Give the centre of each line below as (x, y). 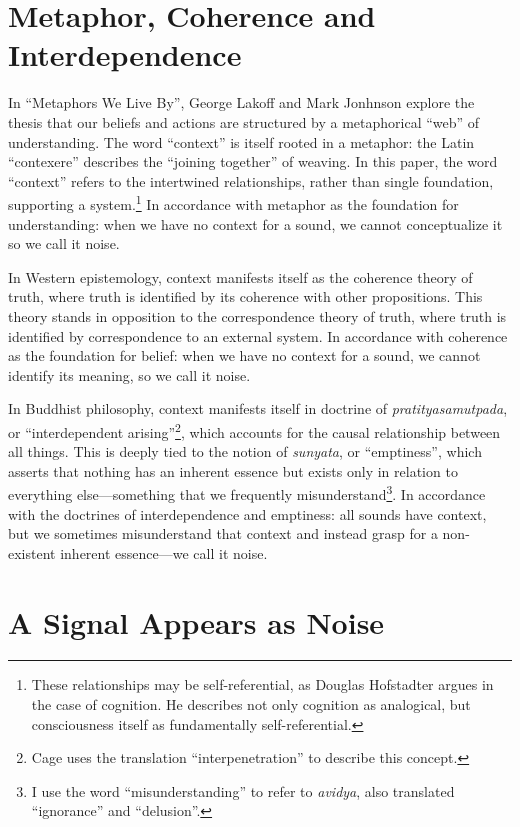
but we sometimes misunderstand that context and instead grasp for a (223, 533)
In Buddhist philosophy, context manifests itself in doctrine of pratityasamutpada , (258, 408)
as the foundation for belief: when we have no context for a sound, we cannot (244, 355)
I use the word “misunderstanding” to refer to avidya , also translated (243, 790)
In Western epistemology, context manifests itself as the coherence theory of (240, 276)
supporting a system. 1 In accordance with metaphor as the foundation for (233, 202)
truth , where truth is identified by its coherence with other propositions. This (245, 296)
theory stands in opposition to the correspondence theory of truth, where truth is (257, 315)
